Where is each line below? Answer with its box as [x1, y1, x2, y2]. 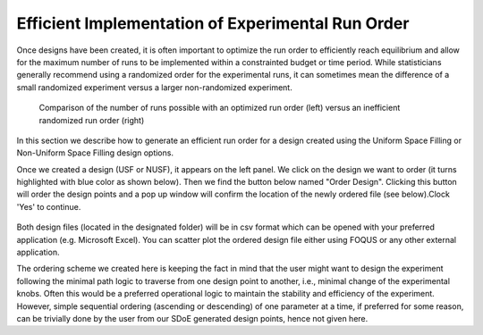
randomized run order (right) [38, 114, 145, 125]
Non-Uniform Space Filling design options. [16, 147, 174, 158]
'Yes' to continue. [16, 201, 81, 212]
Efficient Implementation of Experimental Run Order [16, 13, 410, 33]
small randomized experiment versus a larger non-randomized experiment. [16, 81, 292, 93]
